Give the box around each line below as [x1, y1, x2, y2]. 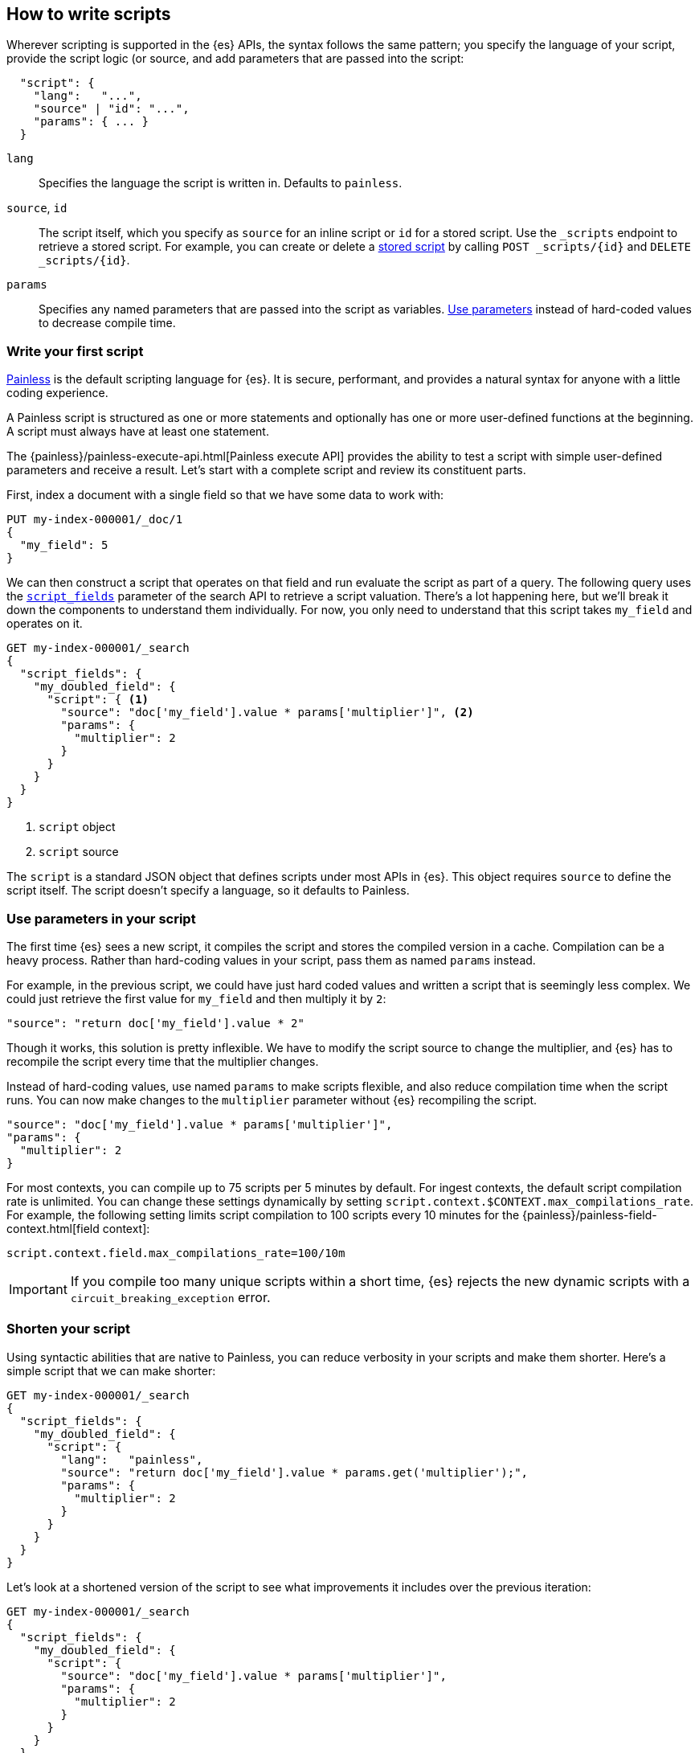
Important [9, 1280, 67, 1297]
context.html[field [6, 1221, 100, 1235]
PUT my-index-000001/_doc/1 [6, 513, 183, 526]
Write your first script [6, 342, 144, 359]
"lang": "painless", [60, 1452, 203, 1466]
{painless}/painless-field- [522, 1207, 657, 1222]
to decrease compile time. [39, 316, 176, 330]
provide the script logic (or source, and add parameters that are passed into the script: [6, 51, 464, 66]
